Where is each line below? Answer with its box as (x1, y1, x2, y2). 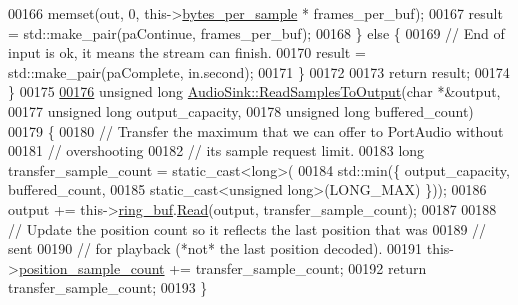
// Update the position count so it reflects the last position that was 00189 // (8, 218, 487, 239)
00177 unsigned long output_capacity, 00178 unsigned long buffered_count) (8, 100, 474, 121)
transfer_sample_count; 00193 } (8, 277, 208, 298)
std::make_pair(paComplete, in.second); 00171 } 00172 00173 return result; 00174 (8, 61, 510, 82)
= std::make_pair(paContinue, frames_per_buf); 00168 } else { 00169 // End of (8, 22, 505, 43)
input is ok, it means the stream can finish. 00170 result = (8, 42, 366, 63)
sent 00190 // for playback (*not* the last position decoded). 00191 (8, 238, 423, 259)
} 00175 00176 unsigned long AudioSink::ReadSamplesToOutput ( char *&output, (8, 81, 501, 102)
